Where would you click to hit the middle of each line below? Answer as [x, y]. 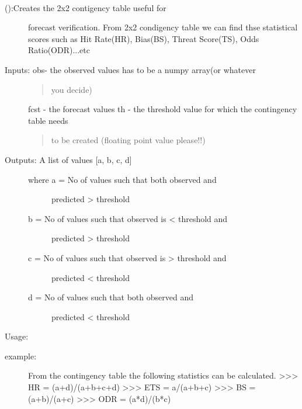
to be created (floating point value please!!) [128, 140]
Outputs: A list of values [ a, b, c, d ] [68, 159]
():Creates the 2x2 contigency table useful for [86, 7]
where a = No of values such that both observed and [122, 179]
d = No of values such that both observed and [111, 297]
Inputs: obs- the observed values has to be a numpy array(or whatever [130, 69]
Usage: [17, 336]
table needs [48, 120]
